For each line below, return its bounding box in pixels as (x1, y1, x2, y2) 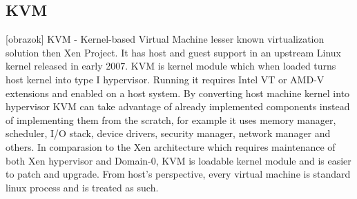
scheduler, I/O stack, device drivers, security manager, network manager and (6, 126, 331, 140)
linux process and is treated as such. (6, 180, 159, 194)
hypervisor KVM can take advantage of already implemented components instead (6, 99, 350, 114)
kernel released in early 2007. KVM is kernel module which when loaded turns (6, 59, 336, 73)
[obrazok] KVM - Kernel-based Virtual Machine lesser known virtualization (6, 32, 325, 46)
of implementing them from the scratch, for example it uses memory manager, (6, 112, 336, 127)
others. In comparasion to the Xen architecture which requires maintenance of (6, 139, 336, 154)
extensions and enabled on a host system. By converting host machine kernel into (6, 85, 350, 100)
